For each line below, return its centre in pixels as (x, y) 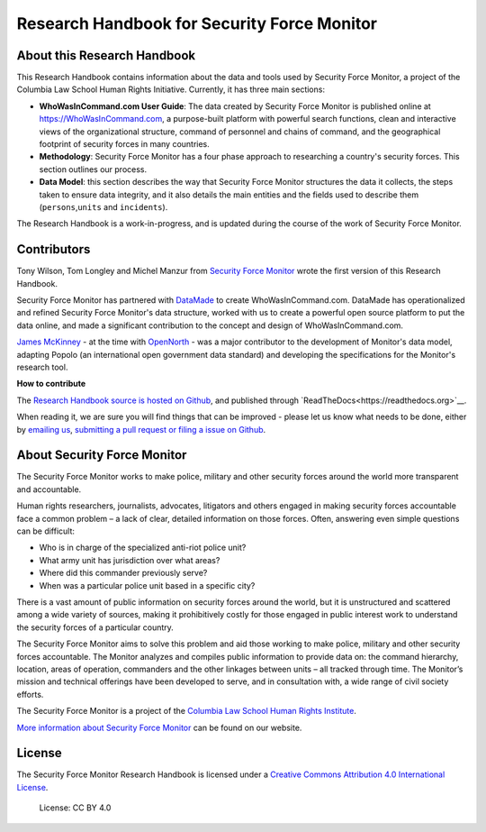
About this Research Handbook (106, 55)
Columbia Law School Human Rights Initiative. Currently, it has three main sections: (171, 89)
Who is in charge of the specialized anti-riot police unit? (143, 548)
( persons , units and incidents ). (103, 206)
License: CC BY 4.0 (75, 808)
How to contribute (51, 384)
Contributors (54, 249)
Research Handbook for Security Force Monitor (197, 23)
